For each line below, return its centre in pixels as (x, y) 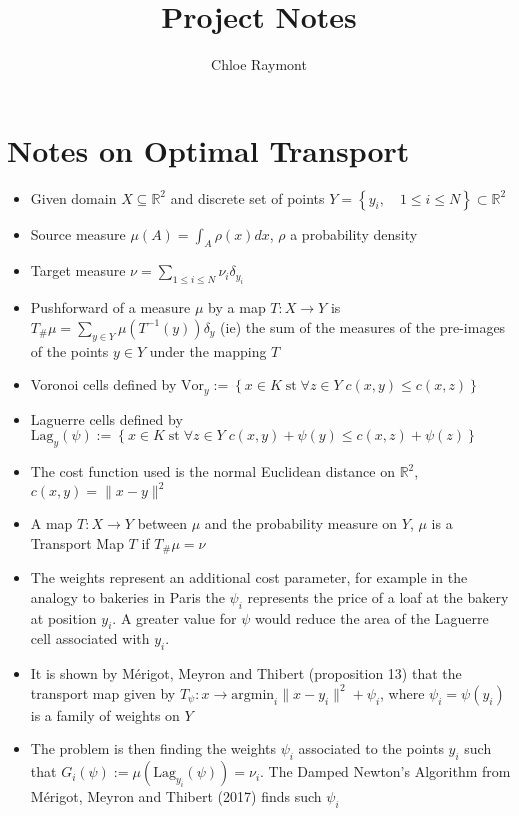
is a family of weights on (105, 714)
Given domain (73, 197)
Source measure (78, 233)
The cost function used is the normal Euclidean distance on (212, 471)
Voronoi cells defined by (103, 384)
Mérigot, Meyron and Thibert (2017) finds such (176, 796)
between (162, 523)
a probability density (354, 233)
